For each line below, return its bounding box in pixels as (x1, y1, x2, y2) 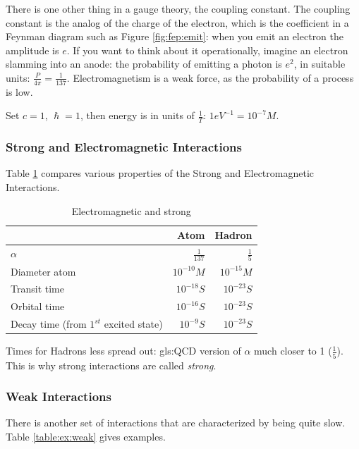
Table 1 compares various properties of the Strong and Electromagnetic (6, 166, 314, 180)
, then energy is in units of (80, 108, 195, 123)
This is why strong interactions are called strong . (6, 357, 217, 372)
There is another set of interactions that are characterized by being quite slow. (6, 415, 346, 430)
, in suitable (293, 56, 346, 71)
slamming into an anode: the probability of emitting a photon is (6, 56, 282, 71)
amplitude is (6, 42, 59, 57)
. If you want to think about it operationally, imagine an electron (66, 42, 348, 57)
